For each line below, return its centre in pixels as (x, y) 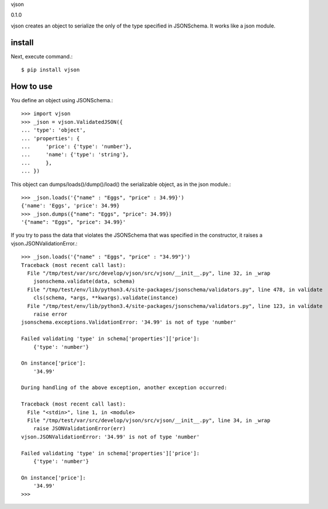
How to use (32, 86)
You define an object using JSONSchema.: (62, 100)
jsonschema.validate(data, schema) (84, 281)
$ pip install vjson (50, 70)
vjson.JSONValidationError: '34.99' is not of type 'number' (110, 437)
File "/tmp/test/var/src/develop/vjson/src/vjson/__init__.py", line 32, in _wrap (149, 273)
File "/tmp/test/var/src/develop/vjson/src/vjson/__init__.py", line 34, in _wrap (149, 420)
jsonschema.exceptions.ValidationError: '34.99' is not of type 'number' (129, 322)
